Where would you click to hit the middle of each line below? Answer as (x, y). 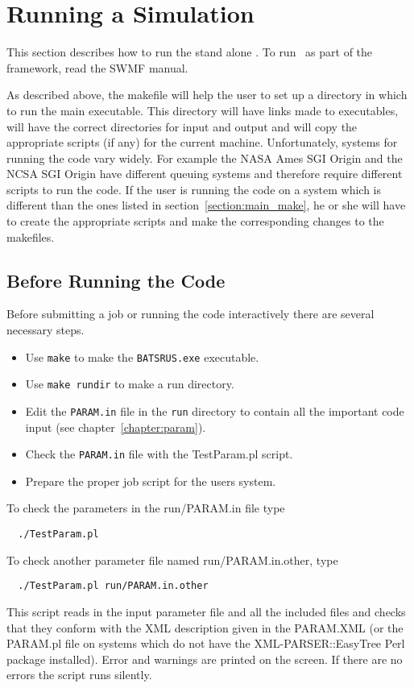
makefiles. (31, 236)
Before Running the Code (116, 280)
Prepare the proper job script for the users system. (151, 481)
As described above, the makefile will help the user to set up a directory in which (207, 95)
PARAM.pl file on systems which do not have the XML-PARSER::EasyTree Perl (206, 643)
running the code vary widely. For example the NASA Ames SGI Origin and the (205, 157)
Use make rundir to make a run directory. (130, 384)
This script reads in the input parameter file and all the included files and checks (206, 611)
